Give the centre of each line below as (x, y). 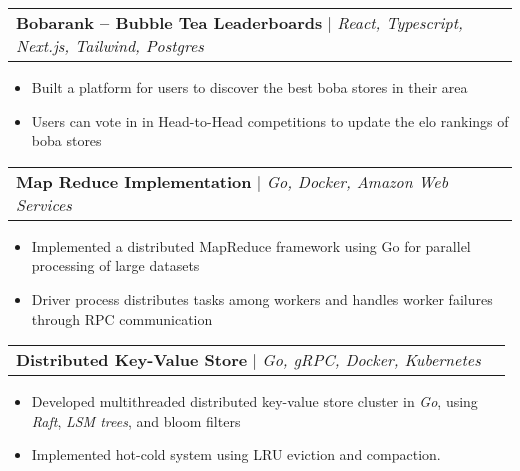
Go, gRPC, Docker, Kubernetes (371, 360)
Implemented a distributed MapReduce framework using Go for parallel (251, 245)
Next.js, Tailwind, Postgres (110, 45)
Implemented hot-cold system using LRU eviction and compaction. (236, 454)
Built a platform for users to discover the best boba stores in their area (249, 87)
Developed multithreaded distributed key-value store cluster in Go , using (254, 401)
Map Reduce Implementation (134, 181)
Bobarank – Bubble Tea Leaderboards (169, 22)
